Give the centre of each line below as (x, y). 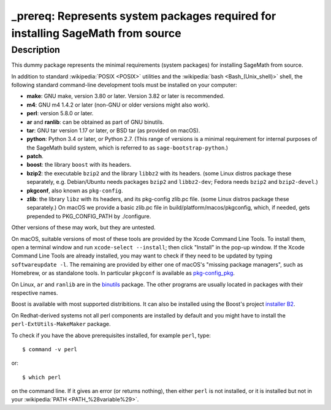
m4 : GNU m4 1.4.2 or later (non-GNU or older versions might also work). (118, 105)
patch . (35, 156)
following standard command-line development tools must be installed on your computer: (124, 85)
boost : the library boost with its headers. (79, 165)
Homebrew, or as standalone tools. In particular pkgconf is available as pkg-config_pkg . (123, 273)
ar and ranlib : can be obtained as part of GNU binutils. (95, 122)
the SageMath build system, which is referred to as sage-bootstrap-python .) (127, 148)
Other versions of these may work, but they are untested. (83, 227)
